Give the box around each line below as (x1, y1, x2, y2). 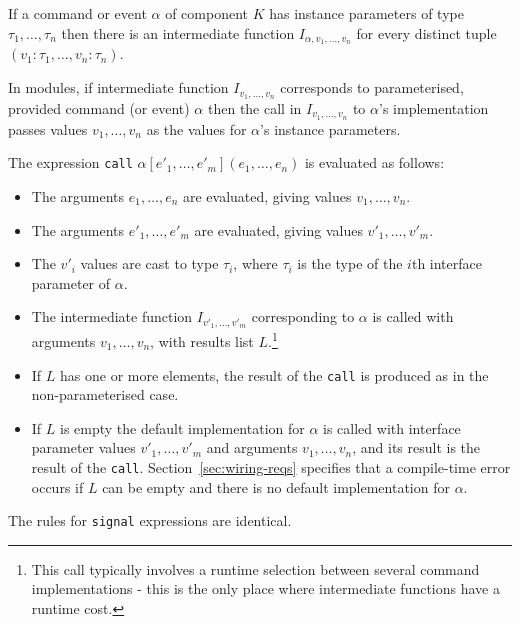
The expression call (8, 152, 133, 173)
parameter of (31, 272, 111, 293)
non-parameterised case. (31, 384, 179, 405)
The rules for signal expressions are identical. (8, 510, 292, 531)
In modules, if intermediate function (8, 77, 229, 98)
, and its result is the (352, 437, 481, 458)
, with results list (150, 330, 254, 351)
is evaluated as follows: (304, 152, 445, 173)
